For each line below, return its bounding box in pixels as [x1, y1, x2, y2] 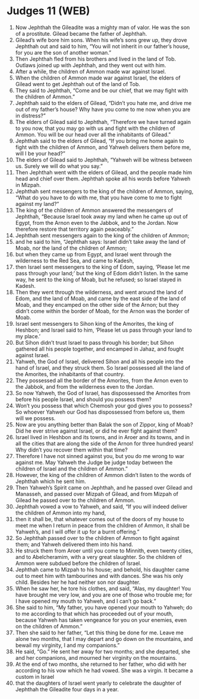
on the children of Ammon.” [15, 622, 83, 630]
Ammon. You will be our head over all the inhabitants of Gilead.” [15, 131, 171, 138]
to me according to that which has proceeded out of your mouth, [15, 610, 174, 617]
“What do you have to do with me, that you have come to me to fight [15, 194, 182, 201]
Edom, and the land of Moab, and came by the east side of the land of [15, 295, 186, 302]
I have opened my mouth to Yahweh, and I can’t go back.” [15, 598, 156, 605]
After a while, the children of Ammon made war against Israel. [15, 68, 166, 75]
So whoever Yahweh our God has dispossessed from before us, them [15, 408, 185, 415]
